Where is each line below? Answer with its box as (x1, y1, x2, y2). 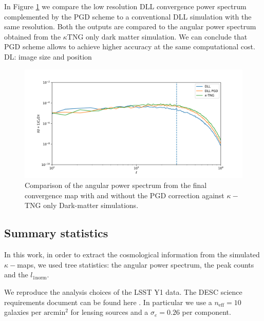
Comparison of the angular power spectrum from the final (25, 180, 207, 191)
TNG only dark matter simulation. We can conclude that (67, 31, 248, 42)
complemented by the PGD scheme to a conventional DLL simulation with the (4, 11, 252, 22)
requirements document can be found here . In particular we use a (4, 296, 212, 307)
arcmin (44, 309, 66, 317)
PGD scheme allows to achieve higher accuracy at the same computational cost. (4, 41, 255, 52)
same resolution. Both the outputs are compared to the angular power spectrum (4, 21, 256, 32)
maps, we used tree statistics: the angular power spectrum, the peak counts (17, 259, 254, 270)
